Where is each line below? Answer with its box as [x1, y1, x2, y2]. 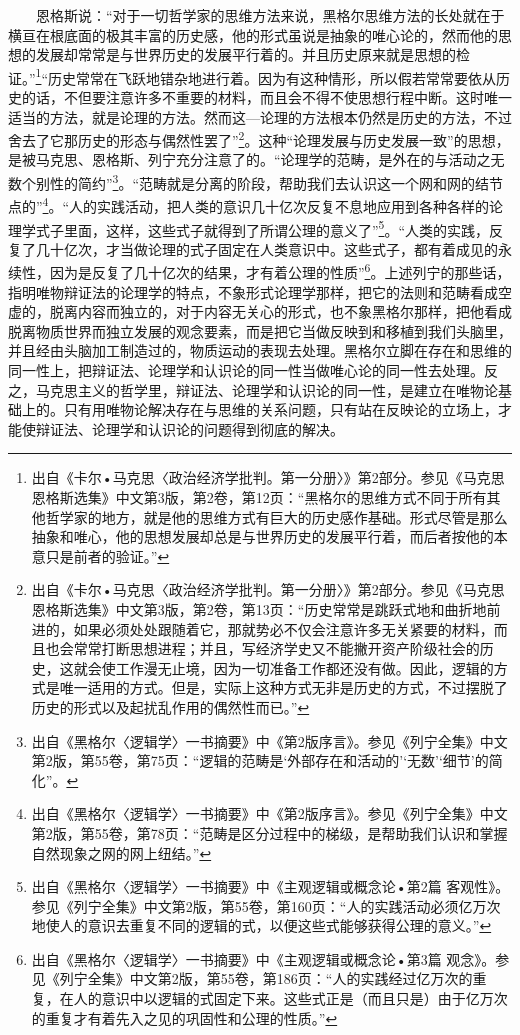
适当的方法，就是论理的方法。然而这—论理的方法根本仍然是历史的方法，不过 [8, 106, 512, 127]
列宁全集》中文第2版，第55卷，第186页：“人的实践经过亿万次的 [59, 968, 473, 989]
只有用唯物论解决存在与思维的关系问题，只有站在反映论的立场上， [63, 399, 498, 420]
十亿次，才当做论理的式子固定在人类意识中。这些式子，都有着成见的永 [49, 238, 512, 259]
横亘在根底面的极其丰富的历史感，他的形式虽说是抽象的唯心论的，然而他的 [8, 24, 498, 45]
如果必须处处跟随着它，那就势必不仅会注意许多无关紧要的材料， [73, 618, 494, 639]
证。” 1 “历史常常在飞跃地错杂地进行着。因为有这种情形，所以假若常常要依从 [8, 64, 497, 88]
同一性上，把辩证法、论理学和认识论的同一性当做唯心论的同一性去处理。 [8, 360, 484, 381]
